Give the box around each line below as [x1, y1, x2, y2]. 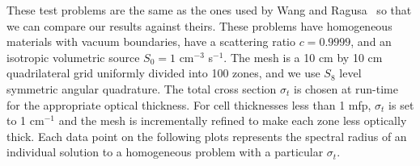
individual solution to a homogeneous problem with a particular [6, 143, 324, 160]
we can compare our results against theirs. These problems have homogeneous [6, 17, 392, 34]
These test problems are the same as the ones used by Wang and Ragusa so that [6, 2, 412, 18]
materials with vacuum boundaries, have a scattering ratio [6, 33, 295, 50]
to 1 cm [6, 112, 45, 129]
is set [388, 96, 414, 113]
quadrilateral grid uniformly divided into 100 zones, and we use [6, 64, 320, 81]
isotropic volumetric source [6, 48, 140, 65]
